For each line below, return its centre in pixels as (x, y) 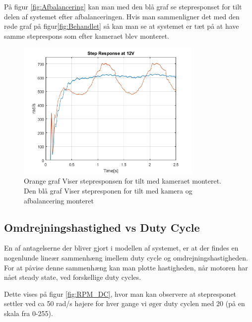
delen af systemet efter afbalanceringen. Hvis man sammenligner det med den (122, 16)
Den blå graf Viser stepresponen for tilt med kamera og (108, 190)
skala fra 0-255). (29, 313)
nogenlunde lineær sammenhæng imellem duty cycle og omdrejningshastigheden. (126, 257)
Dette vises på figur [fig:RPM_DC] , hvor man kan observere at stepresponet (120, 293)
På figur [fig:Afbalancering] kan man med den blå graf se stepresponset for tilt (123, 6)
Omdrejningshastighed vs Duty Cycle (102, 227)
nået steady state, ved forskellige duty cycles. (73, 277)
